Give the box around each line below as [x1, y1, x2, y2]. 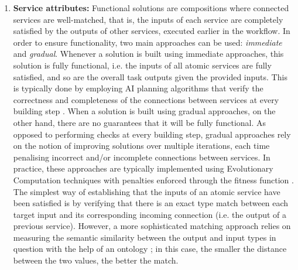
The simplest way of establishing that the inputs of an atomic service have [13, 185, 280, 197]
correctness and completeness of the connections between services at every [13, 93, 279, 105]
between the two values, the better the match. [13, 254, 179, 266]
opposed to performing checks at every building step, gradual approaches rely [13, 128, 291, 140]
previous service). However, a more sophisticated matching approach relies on [13, 220, 291, 232]
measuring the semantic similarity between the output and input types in [13, 231, 276, 243]
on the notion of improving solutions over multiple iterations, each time [13, 139, 270, 152]
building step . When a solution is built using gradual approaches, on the [13, 105, 276, 117]
